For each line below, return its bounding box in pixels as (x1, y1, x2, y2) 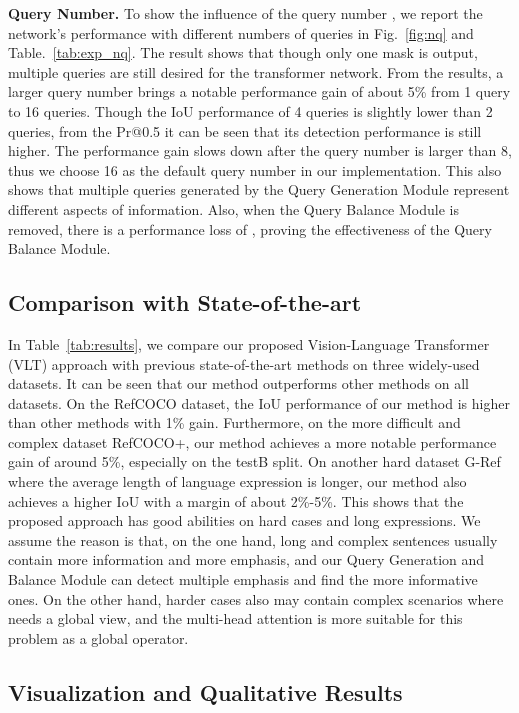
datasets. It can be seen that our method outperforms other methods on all (8, 373, 469, 394)
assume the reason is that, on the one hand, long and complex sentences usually (8, 529, 498, 550)
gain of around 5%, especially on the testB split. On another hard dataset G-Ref (8, 451, 501, 472)
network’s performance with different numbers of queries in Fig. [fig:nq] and (8, 22, 474, 43)
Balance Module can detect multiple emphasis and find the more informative (8, 569, 478, 590)
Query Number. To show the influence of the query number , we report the (8, 3, 483, 23)
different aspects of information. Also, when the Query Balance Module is (8, 198, 459, 219)
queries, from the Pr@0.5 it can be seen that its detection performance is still (8, 120, 482, 141)
